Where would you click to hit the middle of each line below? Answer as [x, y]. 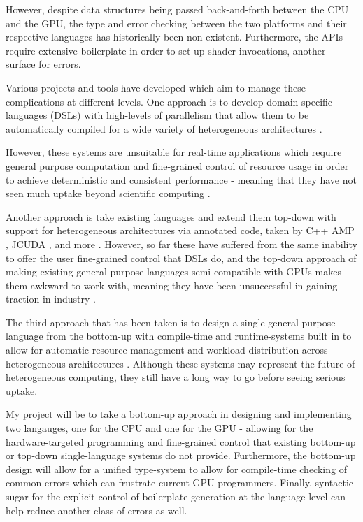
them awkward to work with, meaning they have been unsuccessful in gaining [172, 285]
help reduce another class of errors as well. [97, 510]
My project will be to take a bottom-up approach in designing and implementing [179, 414]
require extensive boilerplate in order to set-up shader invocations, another [166, 50]
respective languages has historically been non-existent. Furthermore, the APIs [175, 37]
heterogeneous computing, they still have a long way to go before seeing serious [176, 377]
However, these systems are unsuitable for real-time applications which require [174, 152]
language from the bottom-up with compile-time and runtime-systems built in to [179, 336]
